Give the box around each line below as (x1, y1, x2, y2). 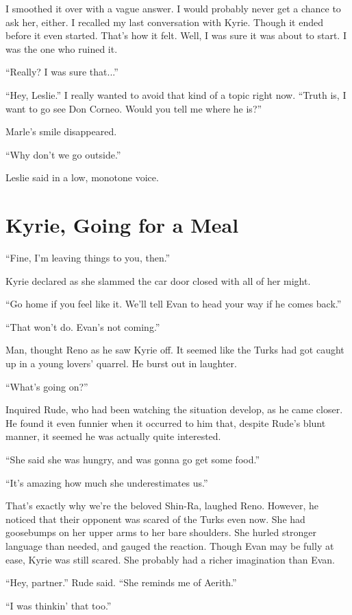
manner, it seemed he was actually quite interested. (5, 429, 221, 443)
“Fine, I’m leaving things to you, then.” (5, 251, 171, 265)
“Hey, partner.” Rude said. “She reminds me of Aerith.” (5, 575, 237, 590)
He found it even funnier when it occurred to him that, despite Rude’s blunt (5, 415, 326, 430)
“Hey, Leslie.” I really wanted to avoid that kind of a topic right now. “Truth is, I (5, 87, 347, 102)
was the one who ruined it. (5, 41, 118, 56)
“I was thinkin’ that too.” (5, 598, 112, 612)
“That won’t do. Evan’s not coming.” (5, 319, 160, 334)
